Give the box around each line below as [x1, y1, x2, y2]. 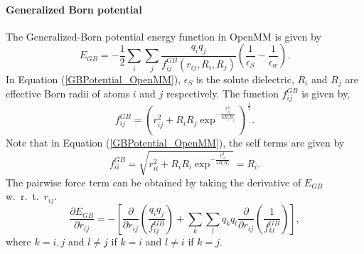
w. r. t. [6, 189, 39, 203]
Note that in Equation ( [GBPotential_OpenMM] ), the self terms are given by [6, 135, 345, 150]
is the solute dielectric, [196, 71, 294, 86]
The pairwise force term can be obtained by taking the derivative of [6, 174, 301, 189]
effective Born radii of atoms [6, 86, 130, 101]
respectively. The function [166, 86, 279, 101]
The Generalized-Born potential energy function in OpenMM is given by [6, 28, 321, 43]
